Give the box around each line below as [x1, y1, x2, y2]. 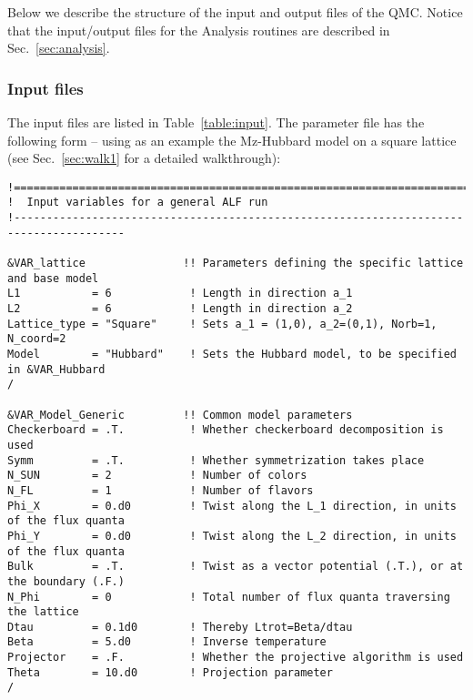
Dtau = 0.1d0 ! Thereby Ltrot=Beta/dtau [7, 620, 353, 634]
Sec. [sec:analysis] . [7, 38, 110, 57]
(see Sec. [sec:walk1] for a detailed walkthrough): [7, 148, 281, 167]
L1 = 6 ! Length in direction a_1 [7, 287, 353, 300]
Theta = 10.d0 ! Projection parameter [7, 665, 333, 679]
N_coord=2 [7, 332, 66, 346]
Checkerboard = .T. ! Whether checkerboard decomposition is [7, 423, 444, 437]
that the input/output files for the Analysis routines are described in [7, 20, 390, 39]
